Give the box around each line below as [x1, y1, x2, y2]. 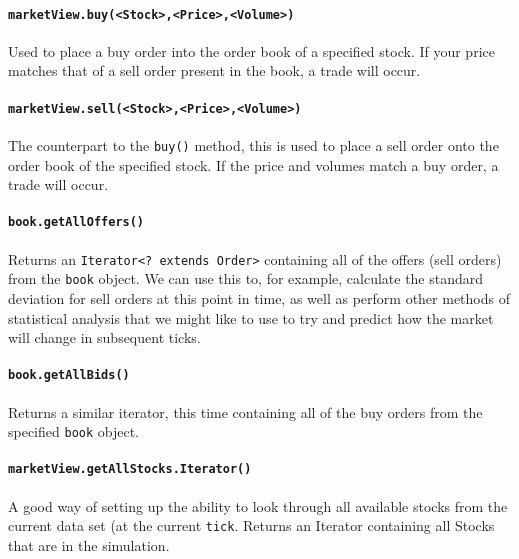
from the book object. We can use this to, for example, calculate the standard [8, 268, 484, 289]
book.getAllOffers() [8, 215, 145, 230]
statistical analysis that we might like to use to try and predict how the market [8, 307, 494, 328]
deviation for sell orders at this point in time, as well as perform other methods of [8, 287, 510, 308]
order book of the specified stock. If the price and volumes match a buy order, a [8, 154, 499, 175]
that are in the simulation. [8, 534, 170, 555]
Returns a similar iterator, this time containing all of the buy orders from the [8, 401, 483, 422]
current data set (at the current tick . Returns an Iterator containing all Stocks [8, 515, 495, 536]
